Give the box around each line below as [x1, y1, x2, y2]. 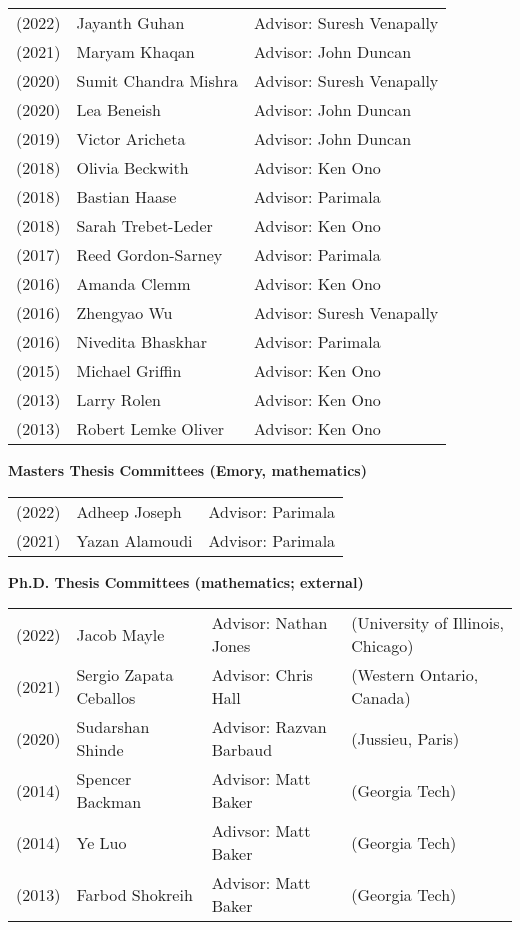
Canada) [351, 686, 411, 710]
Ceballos [76, 686, 136, 710]
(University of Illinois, [351, 611, 504, 635]
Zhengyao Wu [76, 301, 173, 324]
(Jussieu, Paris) [351, 726, 460, 750]
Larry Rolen [76, 388, 161, 411]
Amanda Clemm [76, 272, 191, 295]
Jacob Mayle [76, 622, 165, 646]
